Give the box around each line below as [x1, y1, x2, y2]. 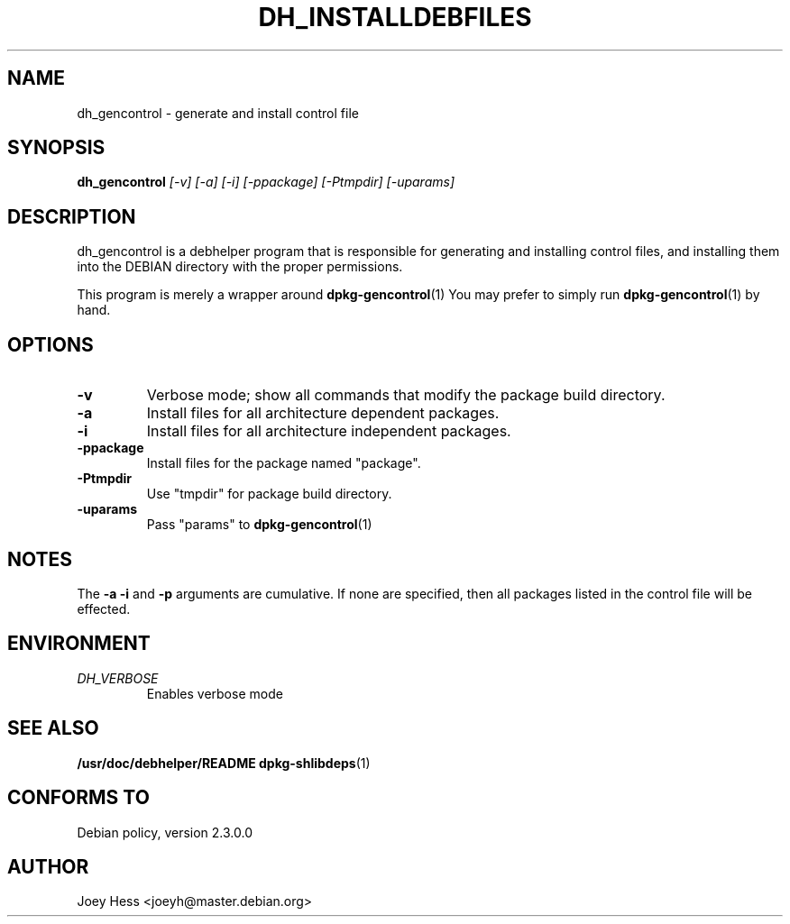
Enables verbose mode [146, 685, 283, 701]
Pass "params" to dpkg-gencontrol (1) [146, 517, 372, 533]
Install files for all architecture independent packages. [146, 422, 511, 441]
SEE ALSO [7, 717, 99, 740]
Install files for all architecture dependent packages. [146, 404, 500, 423]
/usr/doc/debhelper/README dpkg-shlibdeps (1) [77, 755, 371, 771]
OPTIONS [7, 333, 94, 356]
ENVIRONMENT [7, 632, 151, 655]
